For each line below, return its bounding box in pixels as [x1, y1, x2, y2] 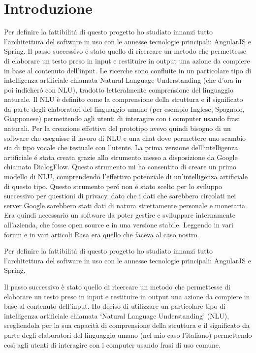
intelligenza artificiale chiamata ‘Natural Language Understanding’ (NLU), [4, 310, 229, 321]
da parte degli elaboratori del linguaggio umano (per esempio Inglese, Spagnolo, [4, 103, 245, 114]
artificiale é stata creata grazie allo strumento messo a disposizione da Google [4, 152, 238, 162]
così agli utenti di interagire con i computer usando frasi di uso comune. [4, 339, 221, 350]
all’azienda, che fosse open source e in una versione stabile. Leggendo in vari [4, 220, 233, 229]
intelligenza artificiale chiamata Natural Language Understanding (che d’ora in [4, 75, 242, 85]
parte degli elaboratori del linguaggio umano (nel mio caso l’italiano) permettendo [4, 329, 252, 340]
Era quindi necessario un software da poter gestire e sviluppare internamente [4, 210, 235, 220]
